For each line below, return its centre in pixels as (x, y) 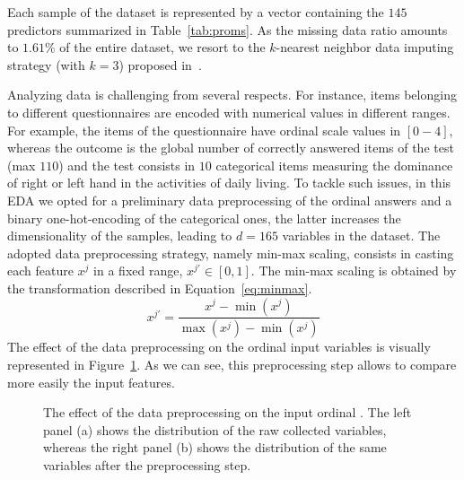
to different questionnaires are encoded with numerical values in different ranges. (229, 112)
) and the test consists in (127, 165)
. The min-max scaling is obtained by (354, 271)
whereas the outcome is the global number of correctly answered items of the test (231, 148)
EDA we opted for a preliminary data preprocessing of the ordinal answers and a (230, 200)
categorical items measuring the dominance (334, 165)
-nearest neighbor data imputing (365, 47)
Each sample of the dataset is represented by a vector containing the (196, 12)
